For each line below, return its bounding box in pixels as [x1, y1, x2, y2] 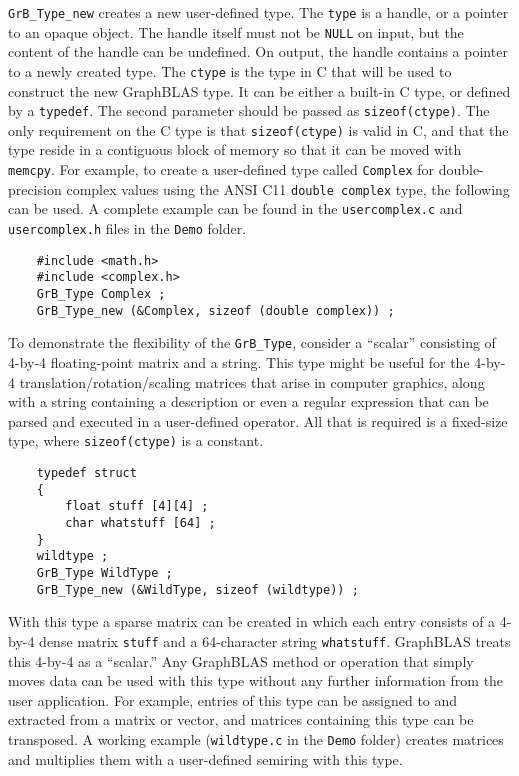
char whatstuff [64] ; [65, 515, 216, 530]
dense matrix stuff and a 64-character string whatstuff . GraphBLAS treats [39, 630, 511, 651]
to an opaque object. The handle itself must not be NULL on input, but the [8, 21, 464, 42]
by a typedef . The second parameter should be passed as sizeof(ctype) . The [8, 100, 490, 121]
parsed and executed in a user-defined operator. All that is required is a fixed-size [8, 410, 508, 431]
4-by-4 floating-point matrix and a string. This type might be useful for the [8, 351, 470, 372]
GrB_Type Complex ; [36, 287, 166, 301]
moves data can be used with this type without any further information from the [8, 670, 504, 691]
